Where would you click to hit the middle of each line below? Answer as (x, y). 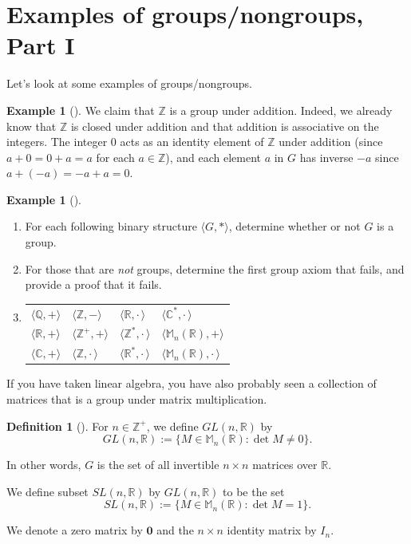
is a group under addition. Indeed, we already (281, 110)
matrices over (285, 465)
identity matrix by (272, 530)
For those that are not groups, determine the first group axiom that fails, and (215, 268)
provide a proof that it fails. (93, 284)
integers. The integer (57, 142)
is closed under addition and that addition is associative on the (225, 126)
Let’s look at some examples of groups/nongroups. (129, 83)
